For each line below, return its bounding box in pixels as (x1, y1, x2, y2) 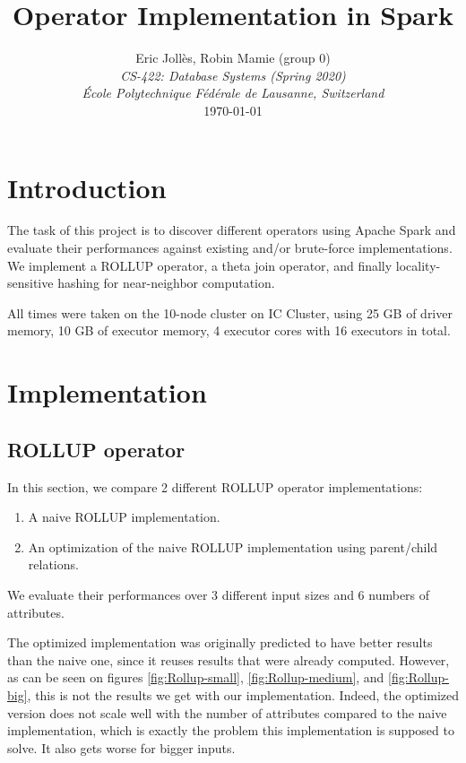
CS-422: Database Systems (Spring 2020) (120, 65, 346, 84)
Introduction (7, 169, 167, 205)
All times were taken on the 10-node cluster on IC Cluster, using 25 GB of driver (7, 303, 453, 322)
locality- (395, 256, 441, 274)
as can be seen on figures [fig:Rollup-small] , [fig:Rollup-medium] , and (7, 668, 384, 687)
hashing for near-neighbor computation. (57, 273, 275, 292)
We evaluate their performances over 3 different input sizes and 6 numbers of (7, 585, 430, 603)
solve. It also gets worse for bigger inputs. (7, 738, 236, 757)
